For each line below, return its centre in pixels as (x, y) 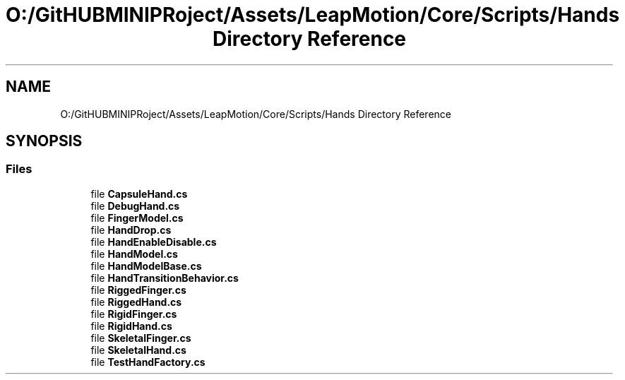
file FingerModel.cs (137, 218)
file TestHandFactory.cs (148, 362)
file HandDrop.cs (131, 230)
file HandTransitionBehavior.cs (165, 278)
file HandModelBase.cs (146, 266)
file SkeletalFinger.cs (141, 338)
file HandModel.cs (134, 254)
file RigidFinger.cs (134, 314)
